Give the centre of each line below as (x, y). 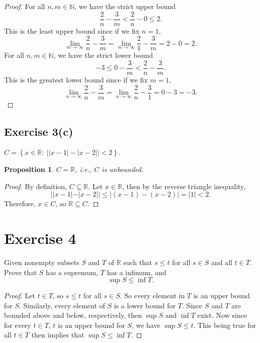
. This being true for (225, 325)
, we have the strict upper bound (125, 6)
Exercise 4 (40, 238)
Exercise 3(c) (39, 131)
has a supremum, (72, 272)
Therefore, (20, 203)
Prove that (21, 272)
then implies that (58, 335)
